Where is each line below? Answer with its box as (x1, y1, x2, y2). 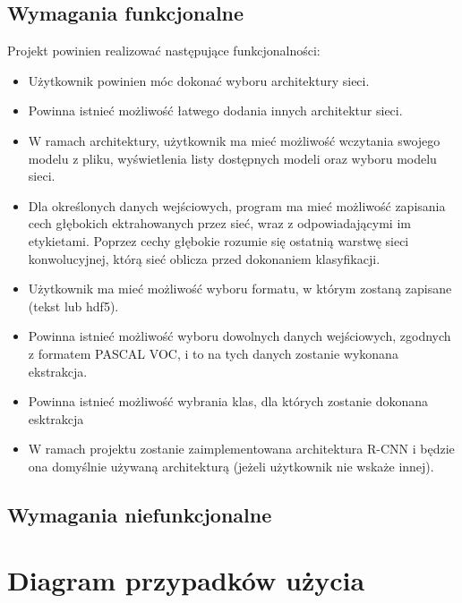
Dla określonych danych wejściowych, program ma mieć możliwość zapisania (28, 196, 446, 215)
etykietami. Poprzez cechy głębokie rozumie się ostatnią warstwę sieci (28, 231, 409, 250)
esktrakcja (28, 409, 84, 428)
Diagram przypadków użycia (7, 562, 365, 599)
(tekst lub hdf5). (28, 296, 119, 315)
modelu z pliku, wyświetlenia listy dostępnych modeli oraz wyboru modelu (28, 149, 437, 167)
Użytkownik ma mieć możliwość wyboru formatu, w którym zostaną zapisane (28, 279, 452, 298)
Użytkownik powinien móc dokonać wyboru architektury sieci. (28, 71, 370, 89)
